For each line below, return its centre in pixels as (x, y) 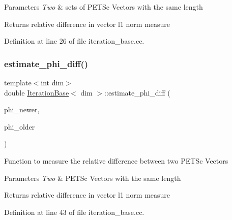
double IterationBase (37, 92)
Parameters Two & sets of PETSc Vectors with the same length (104, 7)
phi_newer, (22, 109)
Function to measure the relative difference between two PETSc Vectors (116, 160)
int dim (52, 82)
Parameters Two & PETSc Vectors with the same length (93, 178)
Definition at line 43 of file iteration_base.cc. (74, 212)
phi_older (20, 126)
